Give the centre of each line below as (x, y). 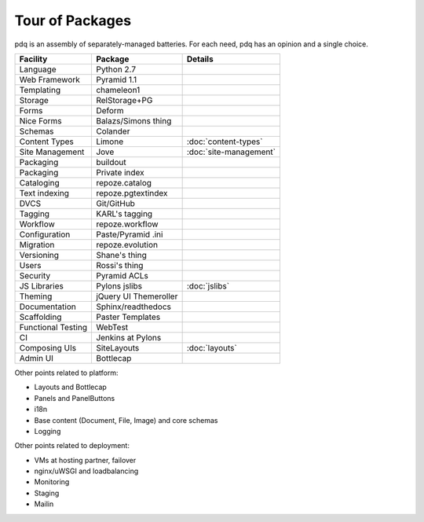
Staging (47, 493)
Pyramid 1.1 (116, 79)
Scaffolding (40, 317)
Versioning (39, 255)
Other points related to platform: (66, 373)
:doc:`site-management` (231, 152)
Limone (110, 142)
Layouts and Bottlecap (71, 387)
